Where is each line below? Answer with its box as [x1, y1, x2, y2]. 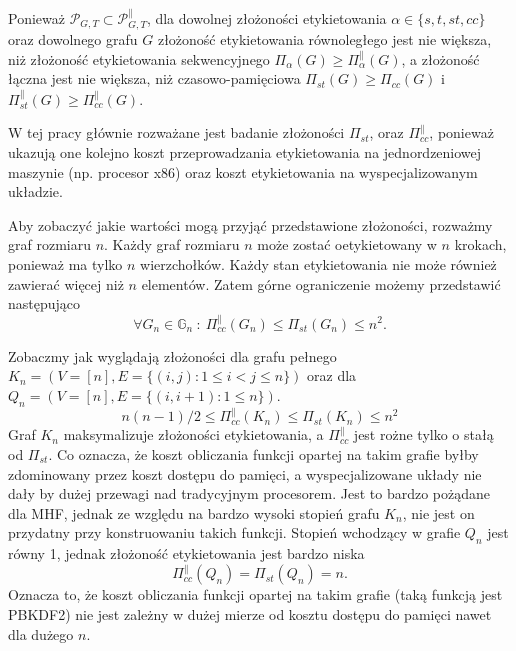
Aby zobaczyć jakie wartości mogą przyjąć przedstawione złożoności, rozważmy [8, 214, 493, 235]
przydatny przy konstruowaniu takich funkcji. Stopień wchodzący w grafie [8, 522, 461, 543]
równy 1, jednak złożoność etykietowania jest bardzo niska [8, 543, 365, 564]
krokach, [454, 234, 507, 255]
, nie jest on [402, 502, 475, 523]
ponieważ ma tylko [8, 253, 123, 274]
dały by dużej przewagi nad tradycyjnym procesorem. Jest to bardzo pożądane [8, 483, 491, 504]
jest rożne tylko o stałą [353, 424, 494, 445]
